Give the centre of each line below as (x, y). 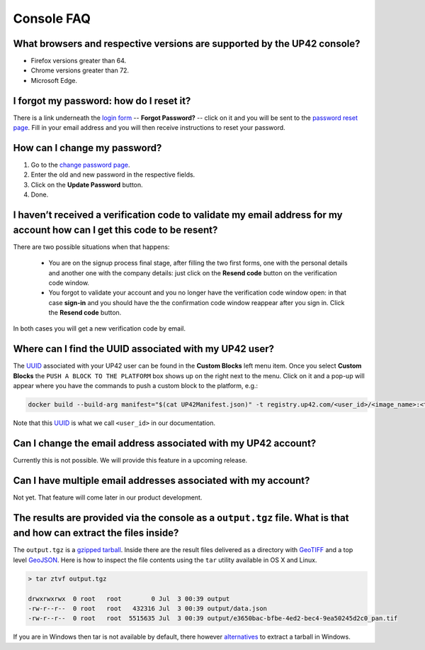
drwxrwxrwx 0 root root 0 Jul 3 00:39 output (129, 599)
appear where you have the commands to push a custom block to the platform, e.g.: (136, 386)
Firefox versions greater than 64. (79, 61)
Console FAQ (52, 18)
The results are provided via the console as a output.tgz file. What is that (181, 518)
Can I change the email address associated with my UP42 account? (165, 443)
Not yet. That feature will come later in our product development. (108, 497)
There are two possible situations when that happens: (91, 247)
